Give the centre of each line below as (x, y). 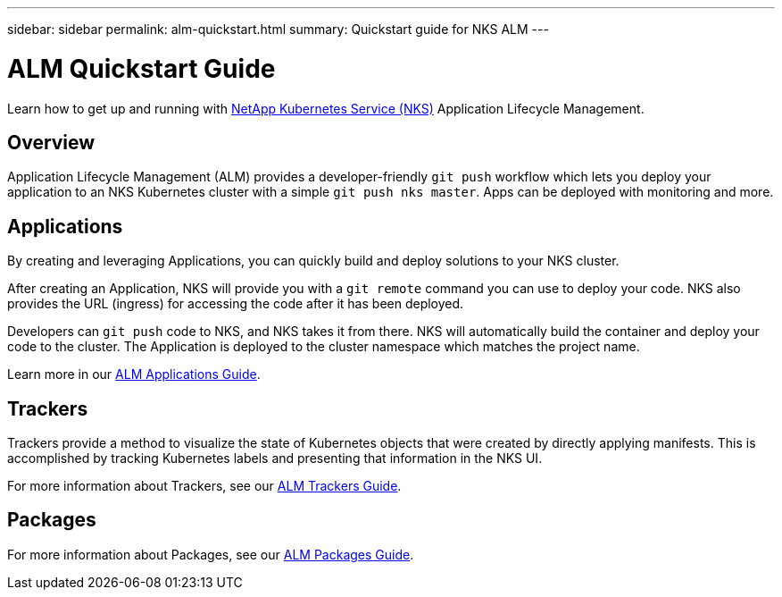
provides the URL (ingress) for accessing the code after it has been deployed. (236, 304)
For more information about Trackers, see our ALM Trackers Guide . (204, 486)
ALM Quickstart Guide (141, 68)
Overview (51, 142)
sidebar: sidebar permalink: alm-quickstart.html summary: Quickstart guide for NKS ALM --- (278, 29)
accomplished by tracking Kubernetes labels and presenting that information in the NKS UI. (275, 458)
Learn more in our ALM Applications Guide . (134, 374)
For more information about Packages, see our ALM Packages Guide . (211, 554)
